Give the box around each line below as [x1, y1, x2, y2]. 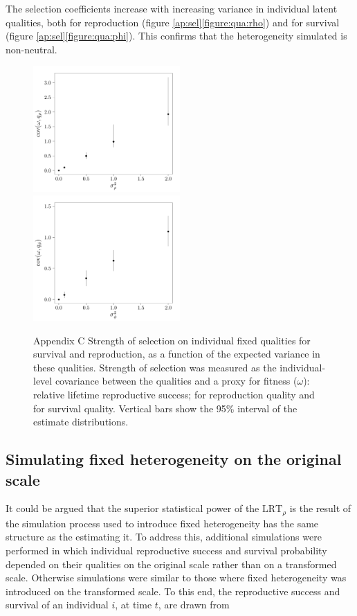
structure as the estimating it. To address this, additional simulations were [6, 529, 322, 544]
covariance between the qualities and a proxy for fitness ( [55, 373, 297, 388]
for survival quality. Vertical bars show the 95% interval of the [33, 401, 297, 415]
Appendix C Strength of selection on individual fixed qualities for [33, 333, 311, 347]
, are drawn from [158, 597, 230, 612]
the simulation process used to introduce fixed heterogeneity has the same [6, 516, 319, 530]
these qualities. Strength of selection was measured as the [33, 360, 277, 374]
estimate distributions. [33, 414, 129, 429]
